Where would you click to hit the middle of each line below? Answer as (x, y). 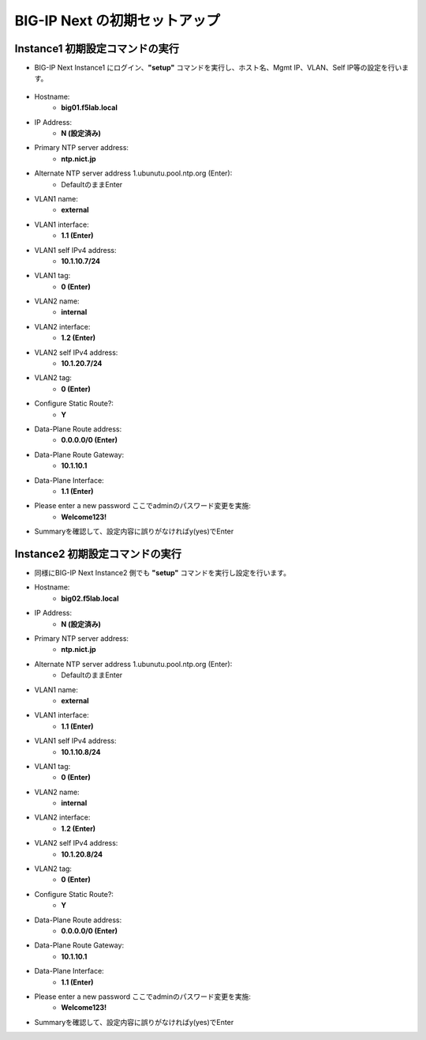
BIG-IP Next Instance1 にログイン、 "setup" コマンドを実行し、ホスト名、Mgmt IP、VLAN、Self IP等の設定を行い (218, 68)
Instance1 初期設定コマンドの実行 (97, 49)
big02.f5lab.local (90, 598)
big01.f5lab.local (89, 107)
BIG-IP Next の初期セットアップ (118, 21)
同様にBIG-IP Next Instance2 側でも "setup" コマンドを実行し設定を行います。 (163, 573)
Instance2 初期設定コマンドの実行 (98, 554)
